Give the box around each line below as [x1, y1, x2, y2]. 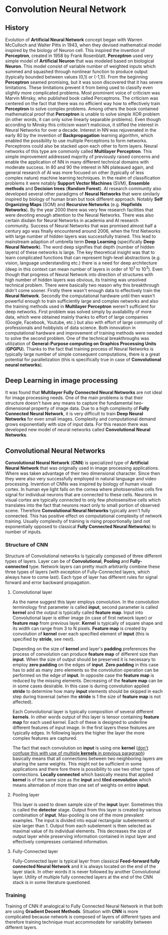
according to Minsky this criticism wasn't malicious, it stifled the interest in [5, 122, 158, 128]
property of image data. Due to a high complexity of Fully [31, 405, 149, 411]
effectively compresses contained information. [12, 838, 108, 844]
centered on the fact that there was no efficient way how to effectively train [5, 101, 160, 106]
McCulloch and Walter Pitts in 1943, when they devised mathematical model [5, 42, 161, 48]
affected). [12, 699, 33, 705]
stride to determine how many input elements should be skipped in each [12, 688, 163, 694]
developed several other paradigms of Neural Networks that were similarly [5, 191, 160, 197]
